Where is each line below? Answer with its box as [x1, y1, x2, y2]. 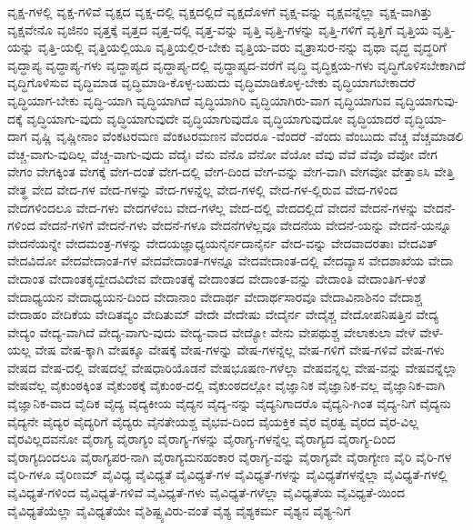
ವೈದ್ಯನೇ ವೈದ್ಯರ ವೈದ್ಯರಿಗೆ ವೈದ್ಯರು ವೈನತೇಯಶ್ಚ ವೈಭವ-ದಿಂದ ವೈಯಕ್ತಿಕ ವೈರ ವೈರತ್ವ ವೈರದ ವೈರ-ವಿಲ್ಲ [7, 411, 419, 430]
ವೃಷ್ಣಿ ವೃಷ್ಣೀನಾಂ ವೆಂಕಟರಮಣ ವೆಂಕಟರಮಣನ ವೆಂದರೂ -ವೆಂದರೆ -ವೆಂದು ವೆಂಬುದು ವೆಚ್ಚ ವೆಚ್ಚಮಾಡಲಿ [31, 126, 464, 145]
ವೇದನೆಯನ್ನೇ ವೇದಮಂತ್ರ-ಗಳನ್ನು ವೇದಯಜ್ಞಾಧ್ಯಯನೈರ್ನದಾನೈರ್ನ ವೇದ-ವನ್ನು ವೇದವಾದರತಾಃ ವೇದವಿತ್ [7, 233, 438, 252]
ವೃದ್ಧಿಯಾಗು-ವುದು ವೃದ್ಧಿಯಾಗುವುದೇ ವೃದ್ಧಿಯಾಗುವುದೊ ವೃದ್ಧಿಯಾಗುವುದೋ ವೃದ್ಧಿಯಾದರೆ [26, 108, 400, 127]
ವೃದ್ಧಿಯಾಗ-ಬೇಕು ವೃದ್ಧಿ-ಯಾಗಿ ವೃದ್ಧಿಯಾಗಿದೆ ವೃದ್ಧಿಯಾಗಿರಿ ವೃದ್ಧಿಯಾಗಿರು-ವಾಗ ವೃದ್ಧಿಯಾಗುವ [7, 90, 391, 109]
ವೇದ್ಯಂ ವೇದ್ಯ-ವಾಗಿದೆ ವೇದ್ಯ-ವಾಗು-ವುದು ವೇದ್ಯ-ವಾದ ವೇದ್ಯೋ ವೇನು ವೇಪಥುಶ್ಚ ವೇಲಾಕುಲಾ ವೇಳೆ [7, 322, 416, 341]
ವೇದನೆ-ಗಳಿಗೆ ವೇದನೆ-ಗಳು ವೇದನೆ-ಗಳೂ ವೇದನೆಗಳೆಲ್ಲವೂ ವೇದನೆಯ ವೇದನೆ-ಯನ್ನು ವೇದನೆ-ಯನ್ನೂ [39, 215, 452, 235]
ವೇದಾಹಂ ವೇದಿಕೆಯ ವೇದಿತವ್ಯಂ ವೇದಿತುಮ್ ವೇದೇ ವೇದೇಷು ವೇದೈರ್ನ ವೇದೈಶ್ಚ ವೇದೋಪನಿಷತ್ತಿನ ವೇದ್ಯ [7, 305, 439, 324]
